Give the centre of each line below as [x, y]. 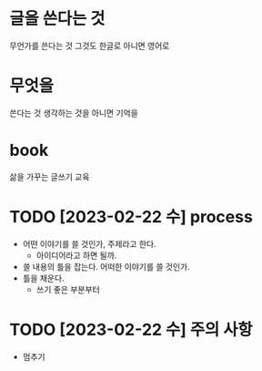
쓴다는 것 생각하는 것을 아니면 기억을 [74, 113]
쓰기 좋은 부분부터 [68, 289]
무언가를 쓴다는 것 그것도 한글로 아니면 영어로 [90, 46]
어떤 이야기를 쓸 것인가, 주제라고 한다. [89, 243]
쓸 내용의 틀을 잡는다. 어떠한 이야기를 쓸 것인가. [106, 266]
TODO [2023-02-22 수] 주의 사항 [131, 330]
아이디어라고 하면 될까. [76, 255]
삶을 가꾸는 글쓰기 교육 [50, 176]
